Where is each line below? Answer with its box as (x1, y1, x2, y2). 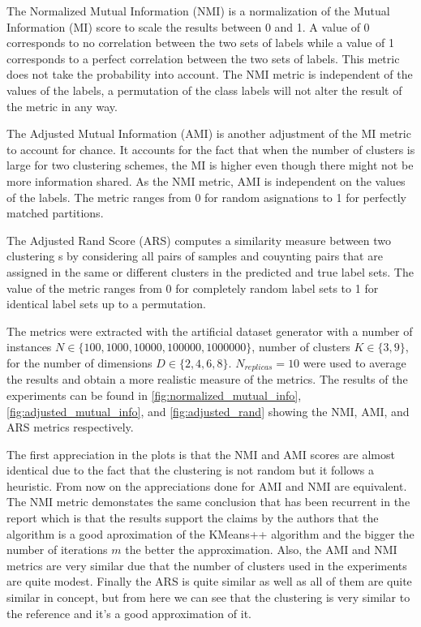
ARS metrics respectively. (6, 419, 134, 436)
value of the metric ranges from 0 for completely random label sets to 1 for (6, 279, 379, 296)
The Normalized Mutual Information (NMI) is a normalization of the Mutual (6, 2, 390, 19)
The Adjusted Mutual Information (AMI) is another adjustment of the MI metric (6, 125, 411, 142)
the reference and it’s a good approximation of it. (6, 604, 251, 621)
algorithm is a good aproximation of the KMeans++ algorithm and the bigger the (6, 525, 415, 542)
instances (6, 338, 52, 355)
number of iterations (6, 541, 108, 558)
